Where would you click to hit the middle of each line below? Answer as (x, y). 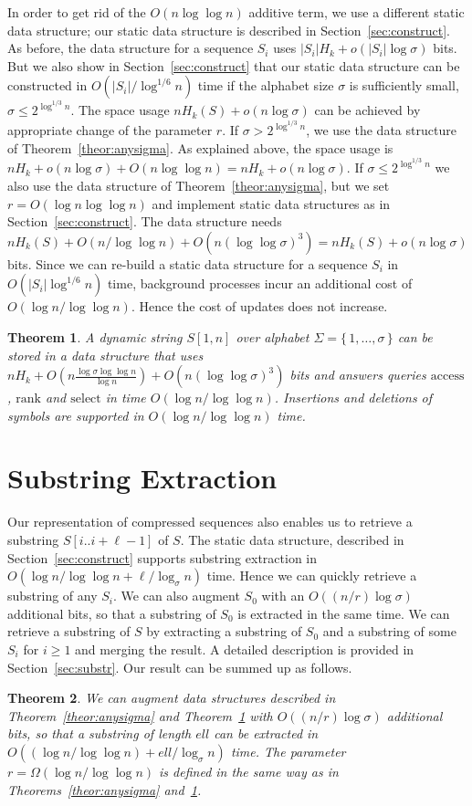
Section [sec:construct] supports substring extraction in (162, 557)
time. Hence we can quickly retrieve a (312, 576)
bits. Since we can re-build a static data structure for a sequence (188, 263)
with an (283, 596)
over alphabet (273, 336)
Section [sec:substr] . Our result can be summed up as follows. (180, 667)
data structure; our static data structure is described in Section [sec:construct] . (229, 30)
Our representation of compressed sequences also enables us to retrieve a (210, 522)
